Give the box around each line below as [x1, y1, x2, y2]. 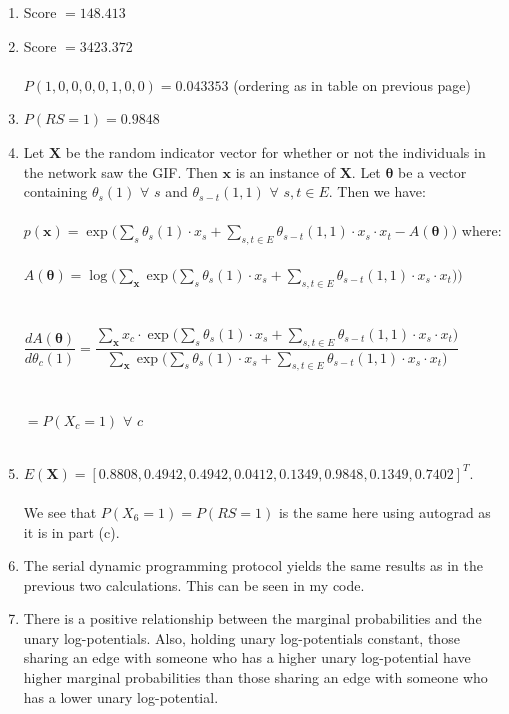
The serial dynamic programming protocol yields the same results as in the [23, 555, 483, 576]
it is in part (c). [23, 521, 120, 542]
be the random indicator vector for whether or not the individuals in [65, 141, 486, 162]
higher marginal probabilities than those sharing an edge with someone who [23, 667, 488, 688]
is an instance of [235, 161, 335, 182]
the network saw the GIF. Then [23, 161, 218, 182]
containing [23, 181, 88, 202]
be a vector [398, 161, 467, 182]
